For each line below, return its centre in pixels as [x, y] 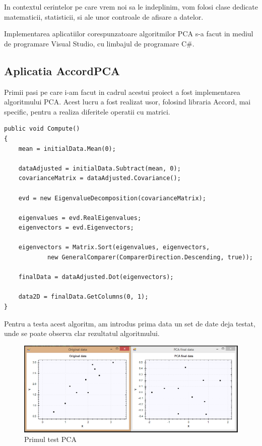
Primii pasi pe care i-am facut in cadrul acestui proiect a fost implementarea [122, 92]
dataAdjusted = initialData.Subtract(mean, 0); [100, 168]
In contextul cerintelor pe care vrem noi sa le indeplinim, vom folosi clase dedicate [131, 7]
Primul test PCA [50, 439]
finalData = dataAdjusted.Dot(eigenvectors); [96, 277]
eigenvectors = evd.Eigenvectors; [76, 228]
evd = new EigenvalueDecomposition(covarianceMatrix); [112, 198]
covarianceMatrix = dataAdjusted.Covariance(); [100, 178]
